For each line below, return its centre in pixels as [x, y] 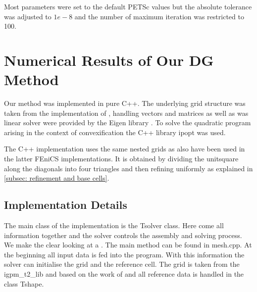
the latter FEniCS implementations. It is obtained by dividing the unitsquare [121, 159]
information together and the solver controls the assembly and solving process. [123, 235]
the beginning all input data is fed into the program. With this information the [124, 254]
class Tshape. [24, 283]
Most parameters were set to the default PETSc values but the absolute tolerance [128, 6]
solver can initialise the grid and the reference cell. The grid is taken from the [122, 264]
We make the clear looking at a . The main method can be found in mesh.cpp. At [128, 245]
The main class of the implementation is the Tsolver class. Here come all [114, 225]
